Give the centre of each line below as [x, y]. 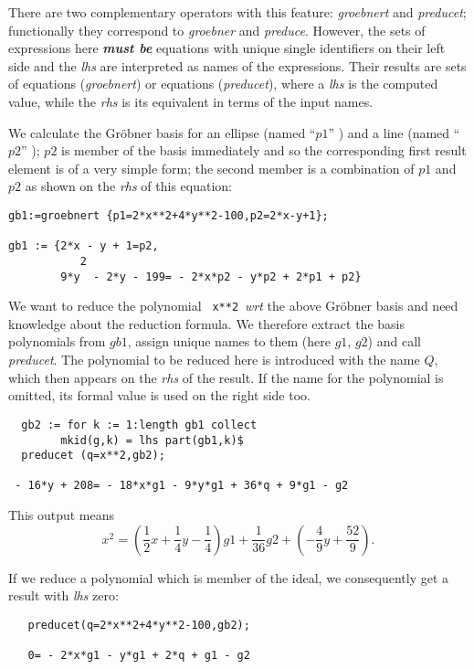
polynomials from [57, 341]
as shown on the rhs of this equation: [129, 186]
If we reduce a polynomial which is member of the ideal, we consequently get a [229, 577]
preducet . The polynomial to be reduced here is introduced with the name [214, 360]
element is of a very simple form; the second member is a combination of [211, 168]
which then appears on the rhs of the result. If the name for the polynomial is [226, 377]
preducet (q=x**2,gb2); [93, 456]
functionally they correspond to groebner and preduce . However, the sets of [217, 30]
